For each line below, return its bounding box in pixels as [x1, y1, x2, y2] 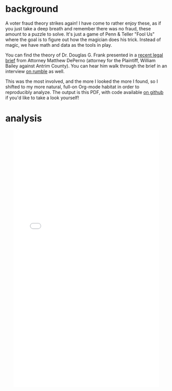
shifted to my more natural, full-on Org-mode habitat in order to [5, 83, 140, 90]
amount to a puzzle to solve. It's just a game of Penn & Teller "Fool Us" [5, 31, 155, 37]
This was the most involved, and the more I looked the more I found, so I [5, 78, 158, 84]
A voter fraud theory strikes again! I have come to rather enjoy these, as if [5, 20, 162, 26]
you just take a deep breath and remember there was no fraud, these [5, 25, 151, 31]
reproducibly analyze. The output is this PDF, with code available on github [5, 89, 164, 95]
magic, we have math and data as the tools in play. [5, 42, 112, 48]
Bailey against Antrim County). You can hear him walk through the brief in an [5, 63, 167, 69]
